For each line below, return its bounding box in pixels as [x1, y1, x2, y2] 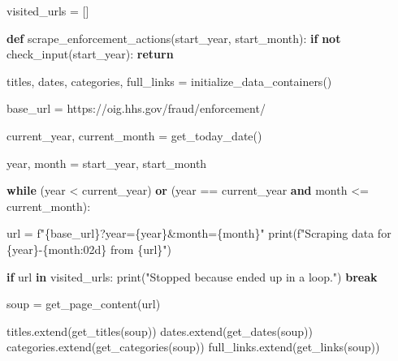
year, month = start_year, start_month [6, 154, 207, 171]
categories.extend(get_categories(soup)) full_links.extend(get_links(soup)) [6, 338, 380, 355]
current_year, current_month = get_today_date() [6, 127, 262, 144]
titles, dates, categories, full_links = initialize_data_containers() [6, 72, 332, 89]
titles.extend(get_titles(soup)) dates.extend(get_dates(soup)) [6, 322, 313, 339]
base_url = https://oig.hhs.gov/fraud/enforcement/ [6, 100, 266, 117]
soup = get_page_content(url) [6, 295, 161, 312]
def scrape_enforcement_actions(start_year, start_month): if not [6, 29, 341, 46]
